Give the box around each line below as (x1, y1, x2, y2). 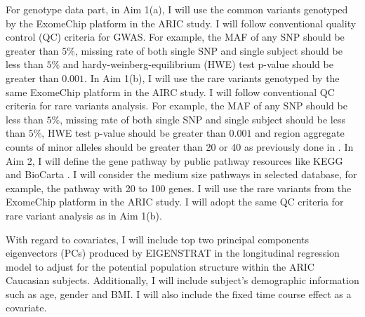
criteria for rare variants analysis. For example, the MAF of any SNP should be (6, 98, 347, 113)
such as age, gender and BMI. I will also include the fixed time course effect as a (6, 286, 352, 301)
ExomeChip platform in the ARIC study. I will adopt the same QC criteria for (6, 194, 344, 209)
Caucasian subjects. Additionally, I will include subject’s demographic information (6, 273, 359, 288)
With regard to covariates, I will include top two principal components (6, 231, 309, 246)
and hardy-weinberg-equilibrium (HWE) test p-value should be (62, 57, 333, 72)
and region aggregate (255, 126, 345, 140)
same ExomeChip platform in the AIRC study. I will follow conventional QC (6, 84, 335, 99)
